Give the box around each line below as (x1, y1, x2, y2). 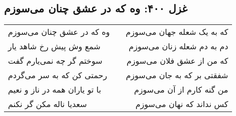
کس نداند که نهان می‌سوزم (135, 98, 228, 110)
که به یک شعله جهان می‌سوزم (125, 26, 228, 38)
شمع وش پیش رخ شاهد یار (8, 40, 100, 52)
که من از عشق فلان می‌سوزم (126, 55, 228, 67)
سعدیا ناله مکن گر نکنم (8, 98, 87, 110)
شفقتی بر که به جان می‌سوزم (125, 69, 228, 81)
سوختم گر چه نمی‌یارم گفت (8, 55, 102, 67)
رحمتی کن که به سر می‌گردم (8, 69, 107, 81)
